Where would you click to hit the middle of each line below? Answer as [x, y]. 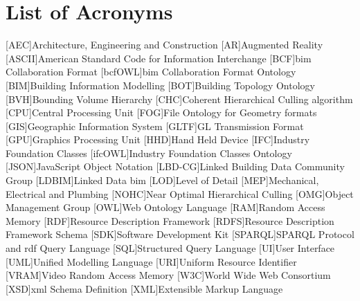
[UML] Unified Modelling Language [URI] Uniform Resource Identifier [151, 261]
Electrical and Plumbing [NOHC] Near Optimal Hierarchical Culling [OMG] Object [180, 193]
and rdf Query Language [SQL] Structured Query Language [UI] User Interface [170, 248]
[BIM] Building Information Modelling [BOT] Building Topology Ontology [160, 85]
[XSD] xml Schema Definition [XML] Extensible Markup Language [144, 288]
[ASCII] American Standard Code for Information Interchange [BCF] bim [159, 58]
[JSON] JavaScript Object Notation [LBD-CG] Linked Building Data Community [175, 166]
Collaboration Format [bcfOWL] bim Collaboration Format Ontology [151, 72]
